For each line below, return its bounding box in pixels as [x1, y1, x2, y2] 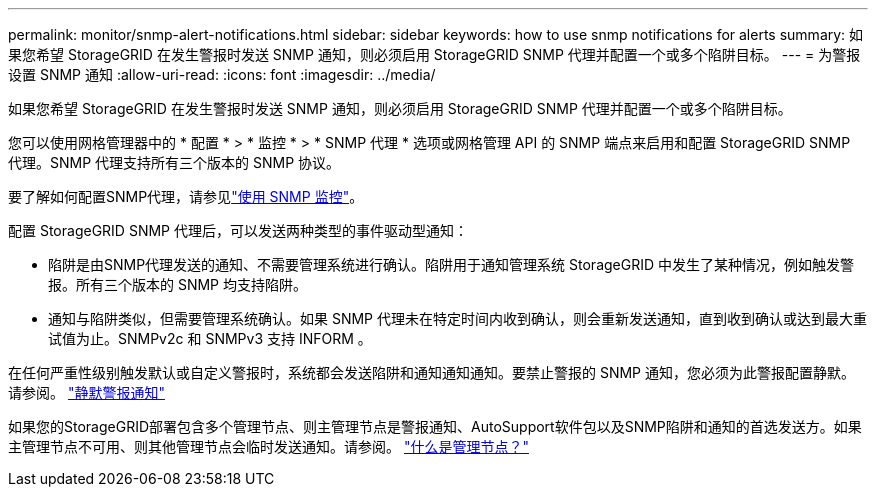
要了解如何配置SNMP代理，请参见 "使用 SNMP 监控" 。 [8, 188, 364, 205]
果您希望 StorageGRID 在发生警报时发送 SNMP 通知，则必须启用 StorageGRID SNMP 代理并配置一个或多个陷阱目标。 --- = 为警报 [8, 46, 861, 63]
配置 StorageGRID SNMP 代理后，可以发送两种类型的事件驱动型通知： [8, 222, 468, 239]
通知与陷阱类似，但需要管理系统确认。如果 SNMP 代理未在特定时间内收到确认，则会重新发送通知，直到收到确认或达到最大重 [48, 310, 867, 327]
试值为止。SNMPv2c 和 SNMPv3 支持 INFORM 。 [48, 330, 372, 347]
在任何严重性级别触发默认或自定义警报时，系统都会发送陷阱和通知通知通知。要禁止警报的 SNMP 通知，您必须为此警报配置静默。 [8, 364, 855, 381]
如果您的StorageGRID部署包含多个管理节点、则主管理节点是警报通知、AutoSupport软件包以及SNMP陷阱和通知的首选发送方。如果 [8, 418, 862, 435]
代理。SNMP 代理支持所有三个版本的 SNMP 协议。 [8, 154, 341, 171]
